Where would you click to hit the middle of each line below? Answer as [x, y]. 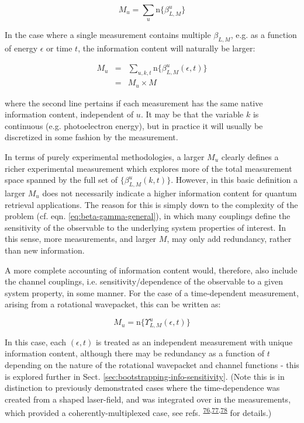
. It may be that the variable [192, 114]
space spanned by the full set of [61, 180]
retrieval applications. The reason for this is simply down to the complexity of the [151, 204]
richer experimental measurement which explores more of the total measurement [148, 168]
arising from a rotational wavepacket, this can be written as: [113, 304]
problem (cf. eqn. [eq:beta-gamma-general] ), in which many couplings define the [148, 216]
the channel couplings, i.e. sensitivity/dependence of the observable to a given [144, 281]
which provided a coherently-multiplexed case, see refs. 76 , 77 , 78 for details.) [138, 412]
